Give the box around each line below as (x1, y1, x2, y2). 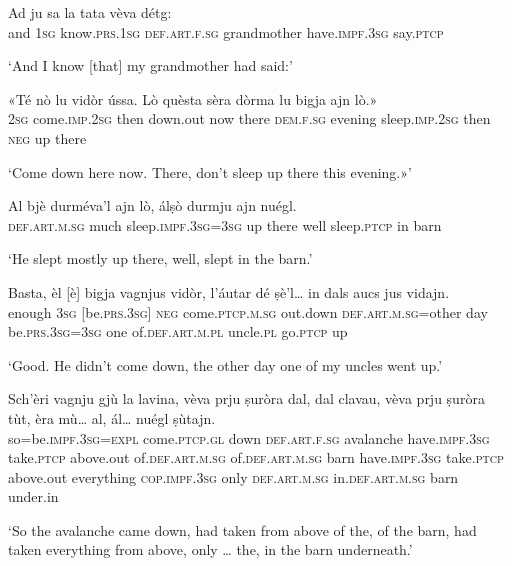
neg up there (8, 127, 87, 148)
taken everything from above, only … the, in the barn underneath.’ (8, 539, 413, 560)
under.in (8, 486, 59, 507)
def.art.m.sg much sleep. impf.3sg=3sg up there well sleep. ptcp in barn (8, 214, 442, 235)
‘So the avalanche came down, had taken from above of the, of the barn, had (8, 519, 477, 540)
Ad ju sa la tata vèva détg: (8, 2, 172, 22)
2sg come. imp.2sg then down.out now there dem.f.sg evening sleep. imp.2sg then (8, 108, 491, 129)
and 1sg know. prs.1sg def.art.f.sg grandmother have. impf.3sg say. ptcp (8, 21, 444, 42)
